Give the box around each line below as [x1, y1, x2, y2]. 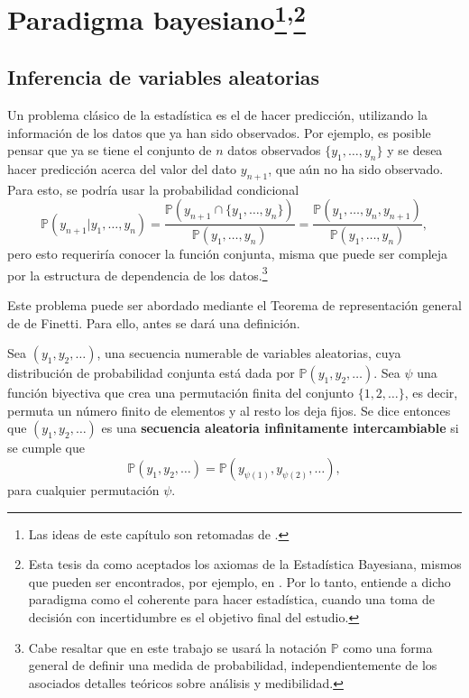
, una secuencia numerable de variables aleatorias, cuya [97, 344, 401, 363]
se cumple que [7, 438, 86, 457]
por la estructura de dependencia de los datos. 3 [7, 262, 268, 284]
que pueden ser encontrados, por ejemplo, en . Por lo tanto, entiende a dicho [28, 572, 451, 591]
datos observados [227, 141, 321, 160]
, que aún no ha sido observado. [268, 159, 444, 178]
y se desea [387, 141, 443, 160]
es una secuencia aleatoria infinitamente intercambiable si [101, 418, 459, 437]
